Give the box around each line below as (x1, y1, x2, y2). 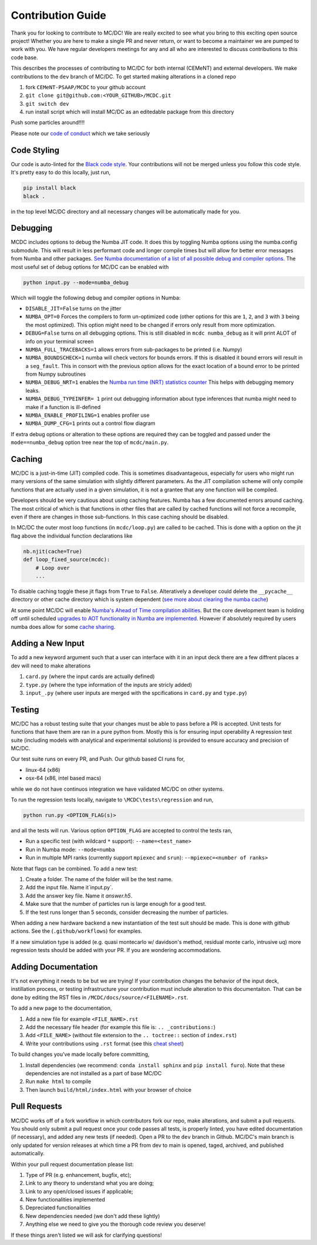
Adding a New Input (11, 639, 85, 649)
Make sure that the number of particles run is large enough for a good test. (25, 900, 207, 907)
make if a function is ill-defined (25, 403, 101, 410)
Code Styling (11, 145, 60, 155)
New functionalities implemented (25, 1196, 105, 1203)
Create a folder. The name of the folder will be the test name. (25, 875, 173, 883)
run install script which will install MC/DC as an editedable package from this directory (25, 109, 234, 116)
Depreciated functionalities (25, 1204, 91, 1212)
